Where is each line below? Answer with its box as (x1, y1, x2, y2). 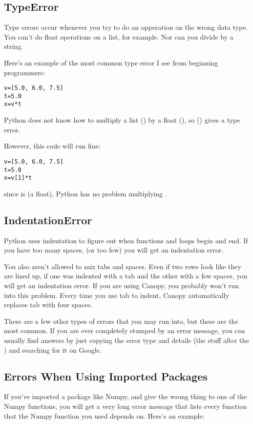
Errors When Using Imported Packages (4, 368, 208, 383)
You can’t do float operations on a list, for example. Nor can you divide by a (4, 31, 233, 42)
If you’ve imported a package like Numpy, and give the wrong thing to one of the (4, 391, 247, 402)
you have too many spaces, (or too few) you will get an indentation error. (4, 245, 224, 255)
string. (4, 41, 23, 51)
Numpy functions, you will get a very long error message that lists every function (4, 401, 247, 411)
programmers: (4, 67, 45, 77)
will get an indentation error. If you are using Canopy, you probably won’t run (4, 280, 239, 291)
